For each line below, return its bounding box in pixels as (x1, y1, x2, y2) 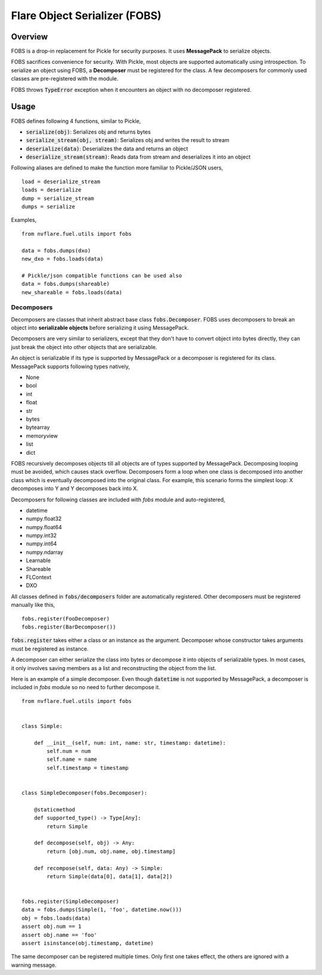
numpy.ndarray (26, 548, 64, 556)
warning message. (11, 961, 57, 968)
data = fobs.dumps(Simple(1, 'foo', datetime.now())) (21, 906, 182, 913)
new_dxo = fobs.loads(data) (21, 255, 104, 262)
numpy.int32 (26, 532, 57, 539)
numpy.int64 (26, 540, 57, 547)
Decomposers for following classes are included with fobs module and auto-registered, (11, 496, 226, 503)
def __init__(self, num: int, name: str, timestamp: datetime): (33, 739, 226, 746)
